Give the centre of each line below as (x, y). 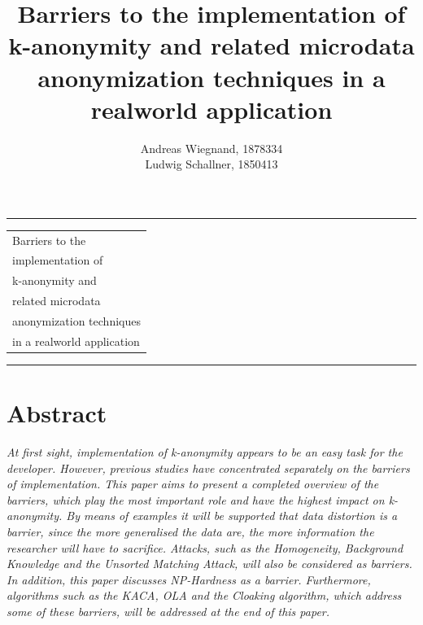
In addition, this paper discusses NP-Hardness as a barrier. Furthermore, (189, 579)
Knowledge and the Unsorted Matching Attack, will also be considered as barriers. (209, 564)
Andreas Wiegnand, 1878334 (211, 148)
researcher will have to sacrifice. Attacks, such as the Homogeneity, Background (205, 547)
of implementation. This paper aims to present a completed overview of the (193, 484)
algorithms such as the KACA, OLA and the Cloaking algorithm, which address (204, 595)
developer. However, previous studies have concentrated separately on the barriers (208, 468)
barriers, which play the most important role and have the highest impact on (196, 499)
